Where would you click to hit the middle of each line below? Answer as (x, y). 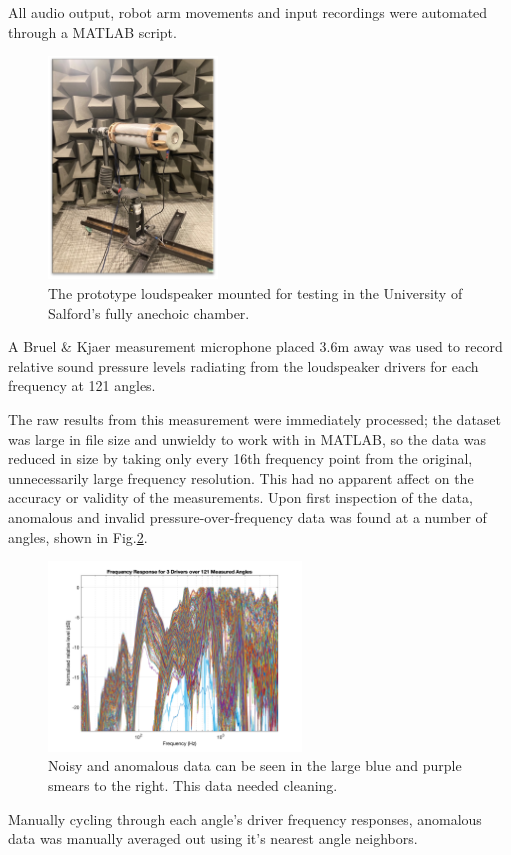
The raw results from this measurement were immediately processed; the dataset (255, 418)
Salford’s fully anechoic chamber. (149, 312)
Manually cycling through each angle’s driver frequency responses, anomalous (245, 818)
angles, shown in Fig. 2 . (78, 536)
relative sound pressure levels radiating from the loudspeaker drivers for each (243, 365)
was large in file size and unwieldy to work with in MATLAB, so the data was (247, 438)
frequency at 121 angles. (82, 385)
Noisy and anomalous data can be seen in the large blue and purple (255, 765)
